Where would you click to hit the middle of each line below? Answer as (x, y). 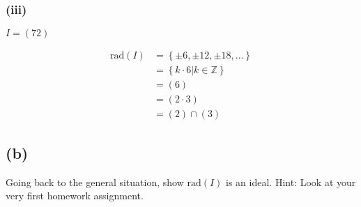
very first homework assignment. (75, 195)
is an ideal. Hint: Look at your (291, 182)
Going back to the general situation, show (95, 182)
